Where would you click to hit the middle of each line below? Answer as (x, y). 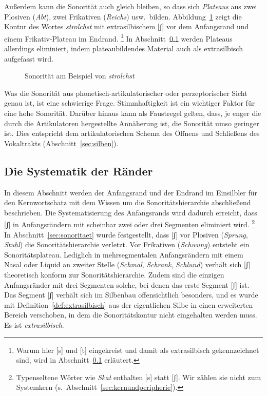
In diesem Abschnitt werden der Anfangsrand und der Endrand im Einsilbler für (131, 192)
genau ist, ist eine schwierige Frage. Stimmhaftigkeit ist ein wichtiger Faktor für (130, 103)
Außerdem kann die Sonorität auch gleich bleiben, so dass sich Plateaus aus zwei (131, 6)
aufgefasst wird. (29, 58)
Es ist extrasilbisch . (34, 324)
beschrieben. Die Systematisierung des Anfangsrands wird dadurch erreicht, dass (131, 212)
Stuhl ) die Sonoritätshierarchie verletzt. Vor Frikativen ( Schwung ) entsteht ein (127, 244)
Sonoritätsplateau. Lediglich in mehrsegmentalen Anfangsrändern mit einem (124, 254)
